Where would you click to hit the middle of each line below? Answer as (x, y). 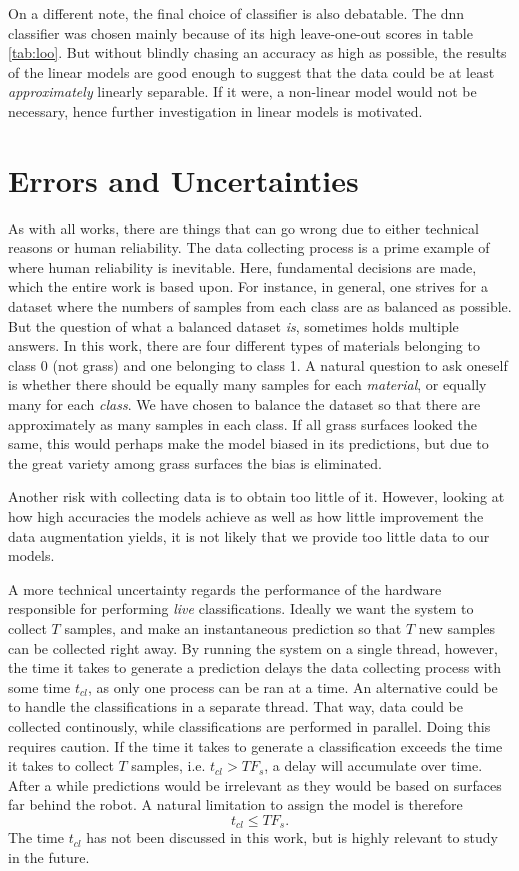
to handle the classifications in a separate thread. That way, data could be (235, 706)
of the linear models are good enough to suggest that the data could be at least (251, 71)
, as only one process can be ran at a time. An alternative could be (292, 686)
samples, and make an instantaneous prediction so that (233, 627)
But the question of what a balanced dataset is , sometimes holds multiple (233, 325)
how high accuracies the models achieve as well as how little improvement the (246, 516)
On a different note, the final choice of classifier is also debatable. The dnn (236, 13)
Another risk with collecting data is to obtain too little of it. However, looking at (256, 496)
